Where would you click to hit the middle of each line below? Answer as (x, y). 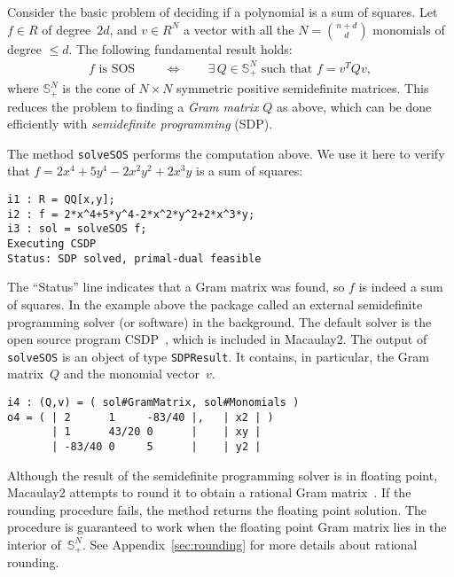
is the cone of (98, 88)
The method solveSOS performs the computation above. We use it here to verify (226, 153)
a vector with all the (239, 29)
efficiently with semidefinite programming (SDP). (140, 124)
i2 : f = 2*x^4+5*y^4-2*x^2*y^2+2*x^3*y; (131, 214)
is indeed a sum (401, 287)
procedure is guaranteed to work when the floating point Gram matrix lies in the (227, 527)
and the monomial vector (131, 374)
